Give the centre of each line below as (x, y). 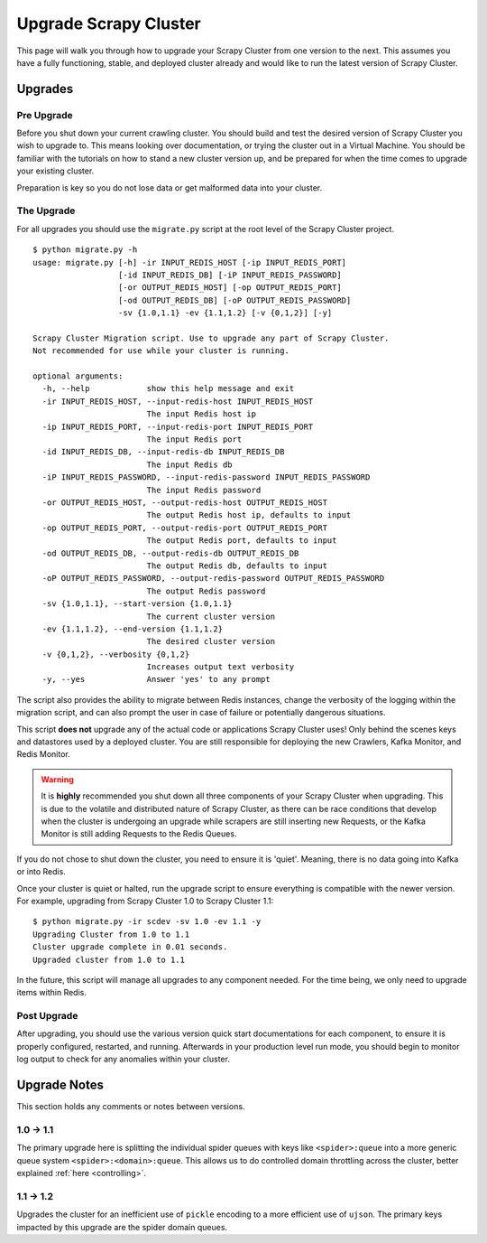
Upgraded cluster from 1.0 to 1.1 (109, 959)
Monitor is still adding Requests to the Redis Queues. (139, 834)
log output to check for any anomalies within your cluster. (123, 1059)
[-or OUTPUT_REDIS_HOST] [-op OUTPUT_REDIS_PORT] (230, 288)
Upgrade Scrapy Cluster (109, 23)
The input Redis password (204, 490)
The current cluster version (211, 616)
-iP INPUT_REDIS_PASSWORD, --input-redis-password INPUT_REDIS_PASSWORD (206, 477)
